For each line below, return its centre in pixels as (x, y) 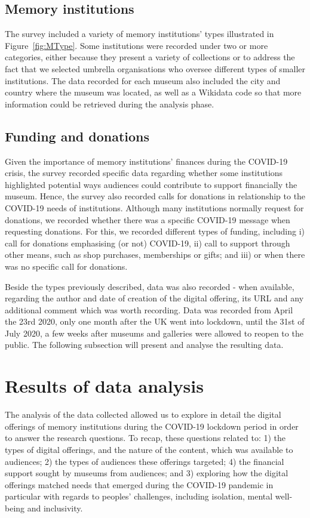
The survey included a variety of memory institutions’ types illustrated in (139, 34)
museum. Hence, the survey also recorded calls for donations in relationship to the (155, 196)
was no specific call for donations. (66, 266)
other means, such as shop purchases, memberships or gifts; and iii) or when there (155, 255)
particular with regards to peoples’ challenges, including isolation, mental (139, 496)
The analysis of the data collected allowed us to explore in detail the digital (143, 414)
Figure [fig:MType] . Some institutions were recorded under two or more (136, 45)
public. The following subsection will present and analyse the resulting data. (144, 345)
